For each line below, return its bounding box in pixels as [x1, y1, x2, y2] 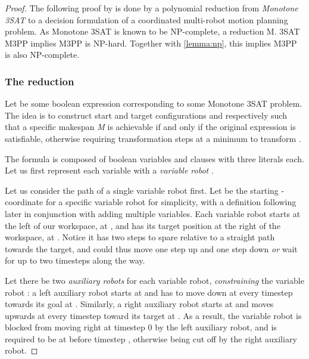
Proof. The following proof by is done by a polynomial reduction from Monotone [5, 2, 298, 14]
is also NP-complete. [5, 48, 80, 61]
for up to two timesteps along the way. [5, 254, 145, 267]
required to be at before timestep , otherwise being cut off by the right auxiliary [5, 332, 297, 345]
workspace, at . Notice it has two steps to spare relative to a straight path [5, 231, 275, 243]
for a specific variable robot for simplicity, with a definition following [45, 196, 296, 208]
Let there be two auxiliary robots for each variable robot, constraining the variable [5, 274, 304, 286]
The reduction [5, 73, 74, 88]
